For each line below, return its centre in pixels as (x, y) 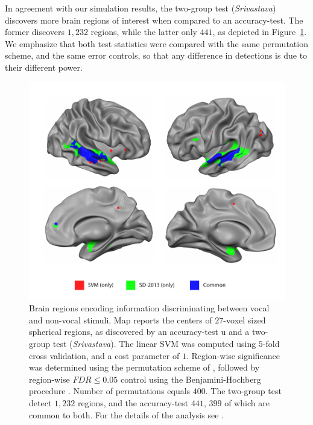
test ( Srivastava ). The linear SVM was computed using (154, 343)
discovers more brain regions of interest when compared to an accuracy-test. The (154, 20)
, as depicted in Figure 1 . (260, 32)
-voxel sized (245, 320)
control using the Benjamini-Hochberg (191, 379)
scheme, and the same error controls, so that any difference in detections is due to (156, 55)
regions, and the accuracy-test (133, 402)
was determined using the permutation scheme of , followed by (144, 367)
